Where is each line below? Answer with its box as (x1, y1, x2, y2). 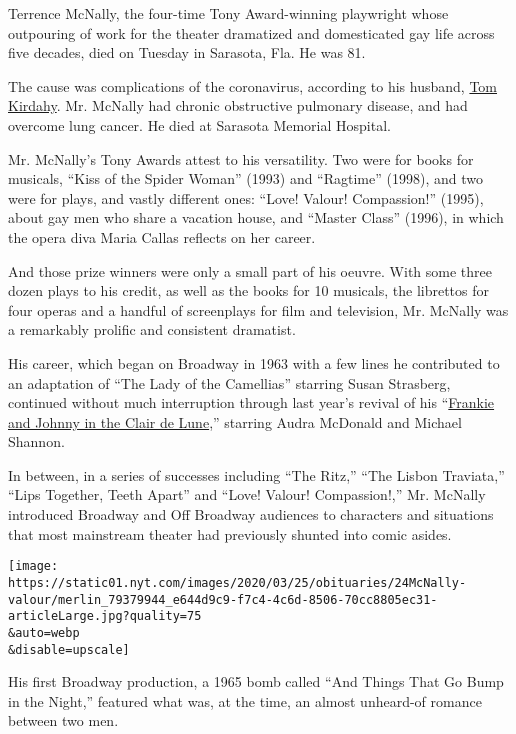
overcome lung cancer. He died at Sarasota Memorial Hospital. (8, 114, 391, 135)
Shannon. (8, 431, 65, 452)
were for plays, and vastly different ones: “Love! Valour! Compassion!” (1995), (8, 187, 484, 208)
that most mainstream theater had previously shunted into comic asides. (8, 523, 452, 544)
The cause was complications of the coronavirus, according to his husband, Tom (8, 75, 498, 96)
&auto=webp (8, 625, 80, 640)
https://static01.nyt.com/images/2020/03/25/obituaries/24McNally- (8, 575, 467, 590)
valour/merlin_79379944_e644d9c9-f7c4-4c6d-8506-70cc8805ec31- (8, 592, 438, 607)
